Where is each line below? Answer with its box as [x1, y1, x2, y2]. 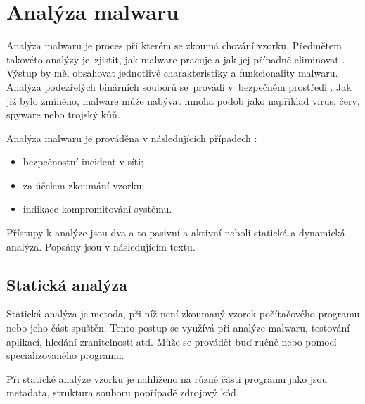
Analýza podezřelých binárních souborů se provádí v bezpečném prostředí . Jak [6, 79, 352, 94]
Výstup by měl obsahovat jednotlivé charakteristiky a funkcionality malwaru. [6, 65, 338, 80]
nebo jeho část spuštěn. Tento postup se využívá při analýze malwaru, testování [6, 320, 350, 335]
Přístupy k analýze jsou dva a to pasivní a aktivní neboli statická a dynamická [6, 225, 345, 240]
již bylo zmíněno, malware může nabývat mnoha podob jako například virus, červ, [6, 93, 360, 108]
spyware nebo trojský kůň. [6, 107, 120, 122]
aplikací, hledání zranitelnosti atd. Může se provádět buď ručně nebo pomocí [6, 334, 337, 348]
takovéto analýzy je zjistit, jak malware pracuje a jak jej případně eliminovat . [6, 51, 345, 66]
